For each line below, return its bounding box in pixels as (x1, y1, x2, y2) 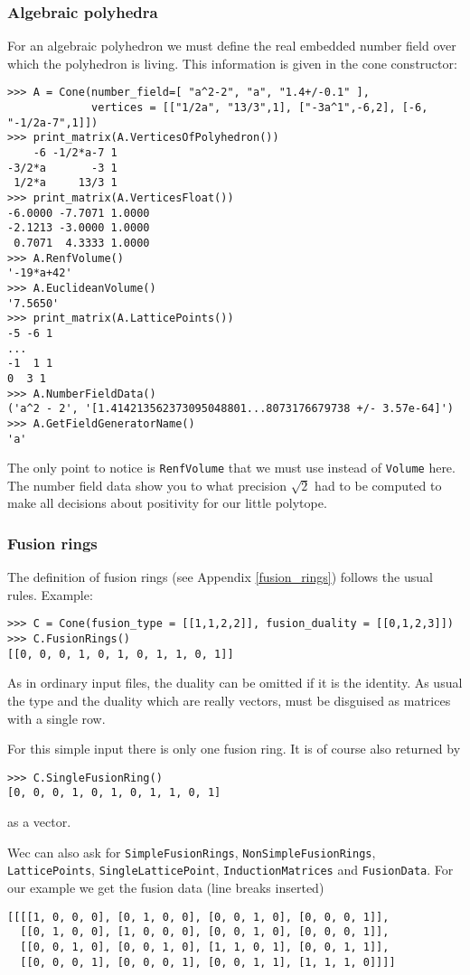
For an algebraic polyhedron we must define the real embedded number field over (7, 36, 456, 55)
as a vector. (7, 812, 71, 831)
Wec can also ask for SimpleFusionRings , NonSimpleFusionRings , (7, 842, 376, 861)
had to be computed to (315, 475, 442, 494)
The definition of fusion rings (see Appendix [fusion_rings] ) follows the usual (7, 567, 433, 586)
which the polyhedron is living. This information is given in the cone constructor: (7, 53, 457, 72)
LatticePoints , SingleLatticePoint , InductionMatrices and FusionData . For (7, 860, 454, 879)
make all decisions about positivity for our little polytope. (7, 493, 327, 512)
